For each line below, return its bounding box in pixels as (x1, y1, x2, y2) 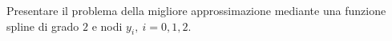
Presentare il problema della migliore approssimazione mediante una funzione (6, 2, 386, 18)
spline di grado (6, 17, 79, 34)
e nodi (91, 17, 123, 34)
